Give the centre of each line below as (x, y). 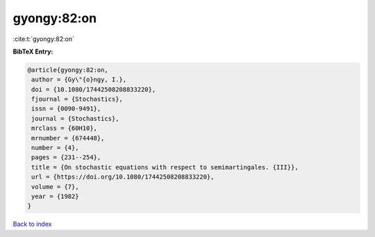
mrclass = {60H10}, (64, 128)
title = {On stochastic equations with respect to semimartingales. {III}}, (165, 167)
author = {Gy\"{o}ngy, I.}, (79, 80)
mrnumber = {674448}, (68, 138)
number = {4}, (55, 148)
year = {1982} (55, 196)
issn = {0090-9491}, (66, 109)
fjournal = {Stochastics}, (77, 99)
